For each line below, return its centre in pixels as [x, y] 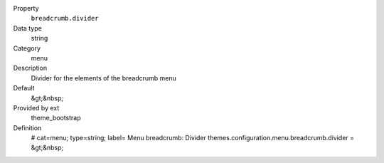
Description [30, 68]
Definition [27, 127]
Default [24, 88]
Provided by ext [36, 107]
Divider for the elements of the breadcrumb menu [104, 78]
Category [27, 48]
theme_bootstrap [56, 118]
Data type [27, 28]
